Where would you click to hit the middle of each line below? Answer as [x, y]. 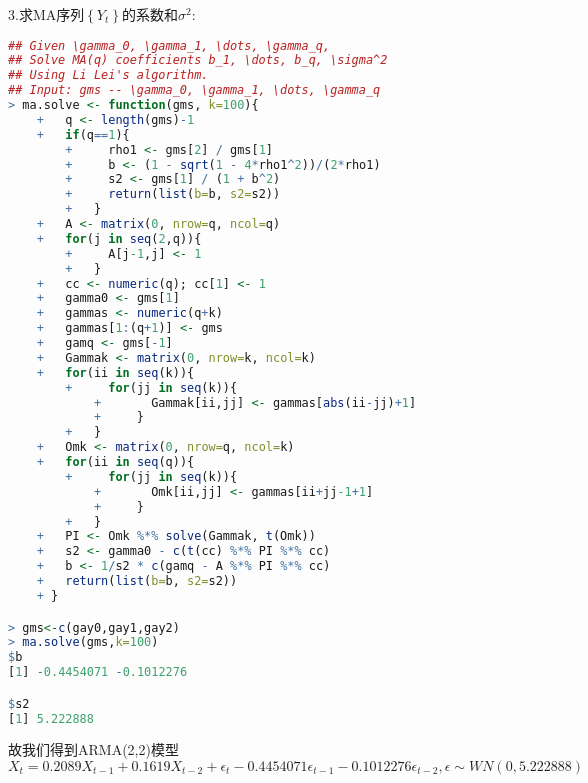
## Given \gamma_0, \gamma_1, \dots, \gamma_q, [169, 45]
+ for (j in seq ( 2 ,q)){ [119, 238]
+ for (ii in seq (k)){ [115, 372]
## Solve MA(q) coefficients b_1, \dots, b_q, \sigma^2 [198, 60]
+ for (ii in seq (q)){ [115, 462]
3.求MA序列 [46, 14]
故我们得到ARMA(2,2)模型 [93, 749]
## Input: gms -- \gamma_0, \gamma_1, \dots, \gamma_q [194, 90]
